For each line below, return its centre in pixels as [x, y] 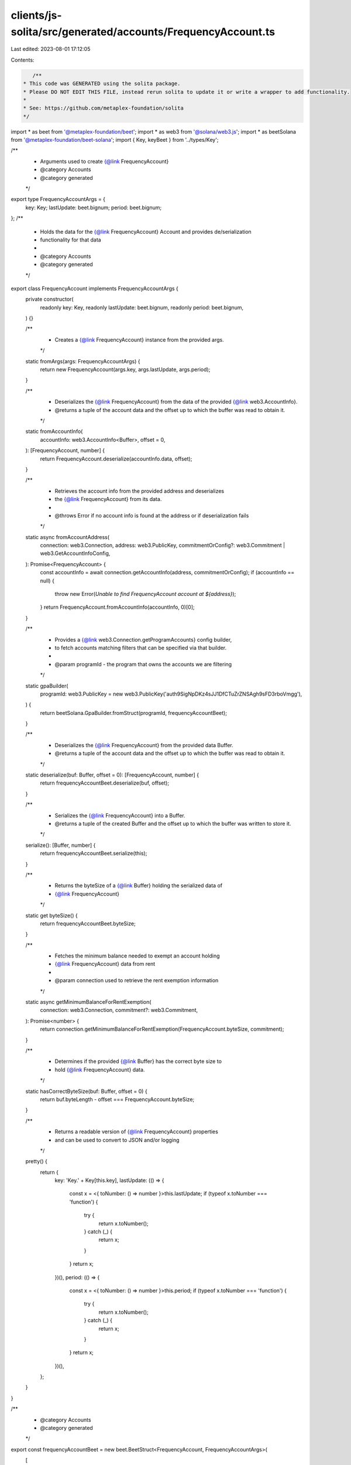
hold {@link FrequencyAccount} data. [100, 1069]
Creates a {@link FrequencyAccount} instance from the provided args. [140, 339]
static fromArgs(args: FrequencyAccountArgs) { [83, 361]
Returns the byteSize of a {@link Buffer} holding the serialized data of [138, 885]
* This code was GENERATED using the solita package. [102, 84]
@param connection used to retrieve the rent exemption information [137, 980]
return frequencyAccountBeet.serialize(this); [94, 853]
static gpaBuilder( [47, 686]
